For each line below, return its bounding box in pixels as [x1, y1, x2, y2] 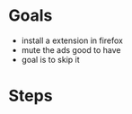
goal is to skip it [21, 54, 80, 65]
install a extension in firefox [21, 35, 123, 46]
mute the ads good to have [21, 44, 121, 55]
